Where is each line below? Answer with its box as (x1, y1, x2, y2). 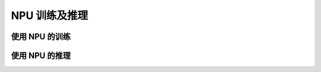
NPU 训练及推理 (11, 9, 89, 22)
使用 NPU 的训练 (11, 32, 71, 42)
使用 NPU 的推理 (11, 51, 71, 61)
